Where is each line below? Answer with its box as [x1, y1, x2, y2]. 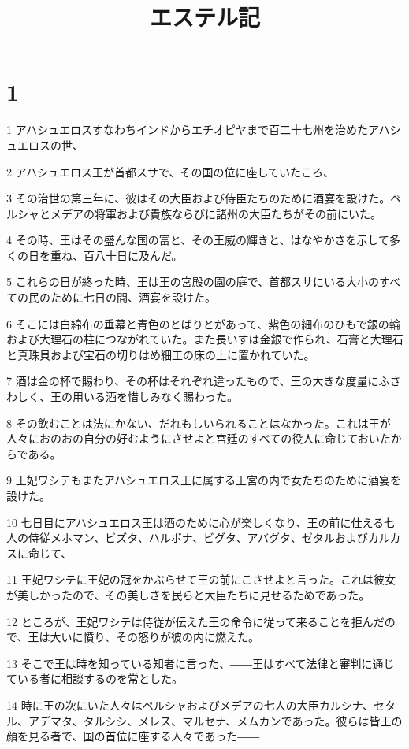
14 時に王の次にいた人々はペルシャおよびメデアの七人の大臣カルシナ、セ [6, 696, 385, 713]
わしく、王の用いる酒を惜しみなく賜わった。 [6, 388, 238, 405]
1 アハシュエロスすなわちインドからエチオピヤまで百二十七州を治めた [6, 121, 369, 138]
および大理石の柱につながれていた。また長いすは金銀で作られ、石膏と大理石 [6, 331, 403, 347]
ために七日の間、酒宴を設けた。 [50, 289, 216, 306]
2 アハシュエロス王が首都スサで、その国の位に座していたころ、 [6, 163, 335, 180]
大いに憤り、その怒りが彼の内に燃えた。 [50, 628, 259, 645]
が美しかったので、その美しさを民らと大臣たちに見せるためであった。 [6, 586, 370, 603]
